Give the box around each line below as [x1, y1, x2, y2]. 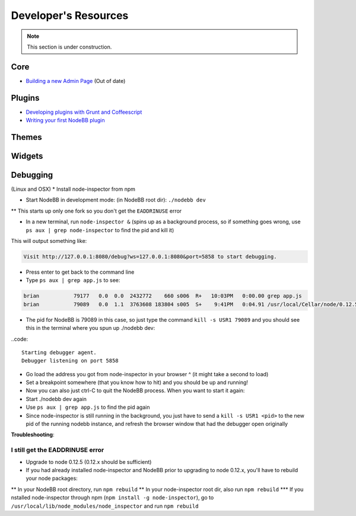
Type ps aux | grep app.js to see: [26, 277, 120, 284]
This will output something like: [11, 238, 87, 245]
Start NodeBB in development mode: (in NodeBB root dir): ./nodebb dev [26, 196, 206, 204]
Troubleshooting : [11, 431, 55, 438]
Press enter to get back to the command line [26, 268, 135, 275]
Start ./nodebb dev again [26, 395, 87, 402]
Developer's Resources [11, 9, 129, 22]
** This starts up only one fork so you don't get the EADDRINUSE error [11, 207, 182, 214]
